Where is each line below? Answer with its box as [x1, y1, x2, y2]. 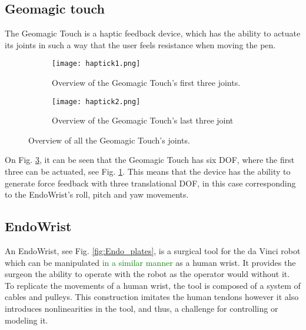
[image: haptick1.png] [52, 59, 141, 68]
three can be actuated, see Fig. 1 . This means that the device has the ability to [5, 165, 291, 178]
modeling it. [5, 314, 48, 326]
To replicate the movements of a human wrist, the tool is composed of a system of [5, 279, 301, 291]
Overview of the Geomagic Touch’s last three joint [52, 114, 234, 126]
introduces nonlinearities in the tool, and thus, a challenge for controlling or [5, 302, 278, 315]
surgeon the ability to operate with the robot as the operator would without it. [5, 268, 290, 280]
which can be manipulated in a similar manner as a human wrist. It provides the [5, 256, 296, 268]
